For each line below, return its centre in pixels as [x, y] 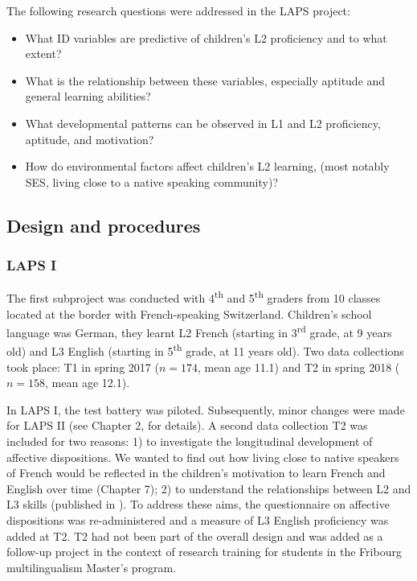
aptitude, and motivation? [90, 139]
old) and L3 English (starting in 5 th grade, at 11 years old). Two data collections [205, 350]
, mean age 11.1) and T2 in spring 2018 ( [298, 367]
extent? [43, 54]
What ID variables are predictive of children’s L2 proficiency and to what [206, 37]
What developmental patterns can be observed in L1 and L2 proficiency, [203, 123]
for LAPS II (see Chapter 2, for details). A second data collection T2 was [187, 425]
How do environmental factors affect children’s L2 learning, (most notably [207, 166]
